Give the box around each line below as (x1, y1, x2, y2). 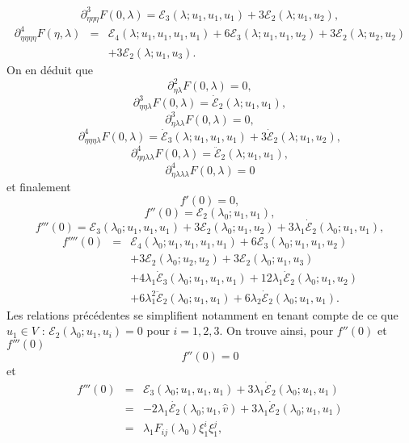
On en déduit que (6, 61, 93, 77)
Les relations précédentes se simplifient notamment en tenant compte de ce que (6, 306, 398, 323)
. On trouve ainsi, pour (219, 322, 334, 339)
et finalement (6, 178, 71, 195)
